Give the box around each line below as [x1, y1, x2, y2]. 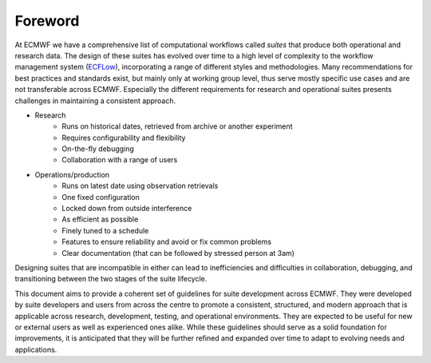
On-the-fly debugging [61, 144, 135, 154]
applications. [14, 345, 57, 354]
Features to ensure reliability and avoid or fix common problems [61, 237, 271, 247]
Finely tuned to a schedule [61, 225, 149, 235]
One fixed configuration [61, 192, 140, 201]
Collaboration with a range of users [61, 155, 178, 165]
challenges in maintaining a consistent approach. [14, 96, 176, 106]
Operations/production [34, 170, 110, 179]
